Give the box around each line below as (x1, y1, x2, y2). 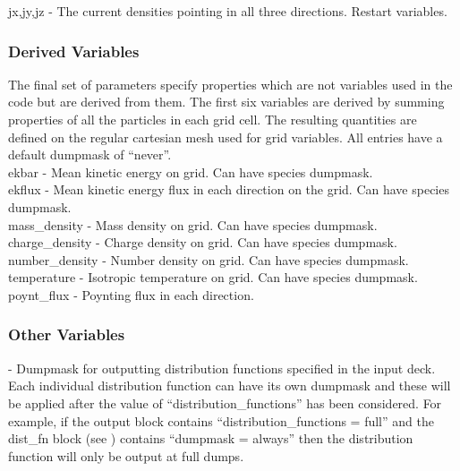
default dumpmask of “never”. (8, 145, 172, 164)
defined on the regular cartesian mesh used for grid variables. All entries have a (8, 127, 443, 146)
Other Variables (8, 323, 125, 346)
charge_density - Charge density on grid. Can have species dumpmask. (8, 233, 397, 252)
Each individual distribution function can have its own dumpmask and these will (8, 376, 451, 395)
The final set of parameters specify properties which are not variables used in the (8, 74, 453, 93)
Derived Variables (8, 39, 140, 62)
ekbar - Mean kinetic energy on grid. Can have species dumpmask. (8, 162, 373, 181)
